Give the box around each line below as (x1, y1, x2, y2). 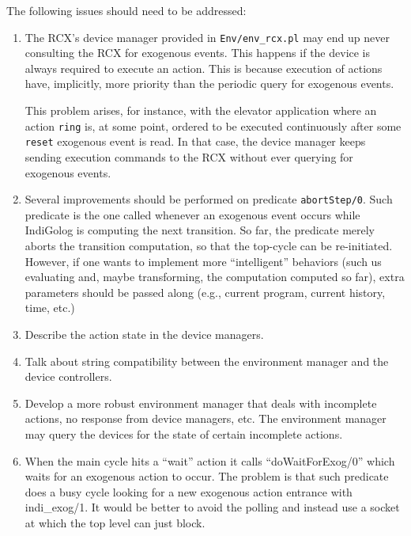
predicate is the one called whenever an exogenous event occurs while (25, 206, 360, 222)
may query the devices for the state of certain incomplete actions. (25, 425, 343, 442)
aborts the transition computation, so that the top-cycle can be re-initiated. (25, 237, 393, 253)
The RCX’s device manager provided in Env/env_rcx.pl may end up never (25, 29, 390, 45)
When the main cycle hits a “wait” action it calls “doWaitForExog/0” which (25, 452, 395, 469)
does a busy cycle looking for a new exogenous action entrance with (25, 483, 353, 500)
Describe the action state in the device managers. (25, 325, 264, 342)
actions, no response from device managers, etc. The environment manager (25, 410, 386, 427)
